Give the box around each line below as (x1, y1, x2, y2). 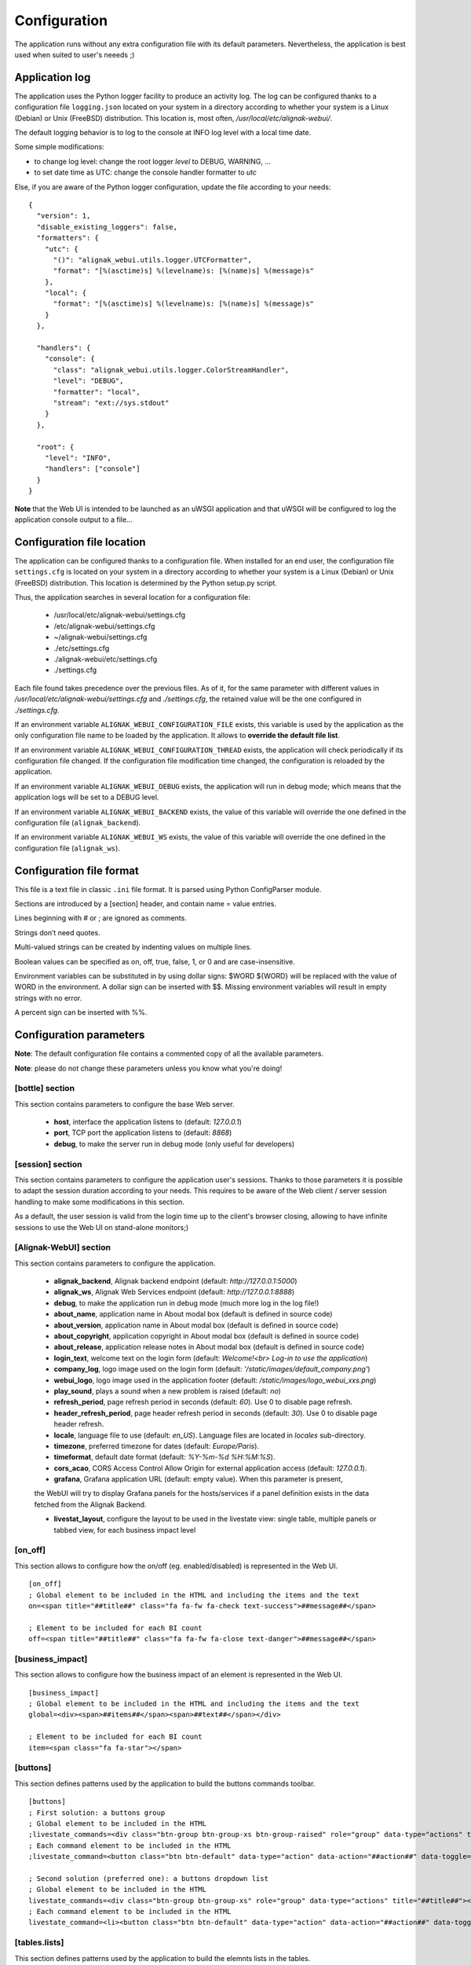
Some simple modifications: (14, 142, 105, 152)
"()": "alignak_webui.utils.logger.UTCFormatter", (53, 255, 253, 264)
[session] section (14, 1159, 82, 1170)
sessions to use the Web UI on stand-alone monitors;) (14, 1222, 189, 1232)
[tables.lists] (14, 1937, 64, 1948)
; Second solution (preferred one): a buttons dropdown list (28, 1874, 268, 1882)
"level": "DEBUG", (53, 376, 124, 385)
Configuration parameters (14, 1028, 145, 1041)
